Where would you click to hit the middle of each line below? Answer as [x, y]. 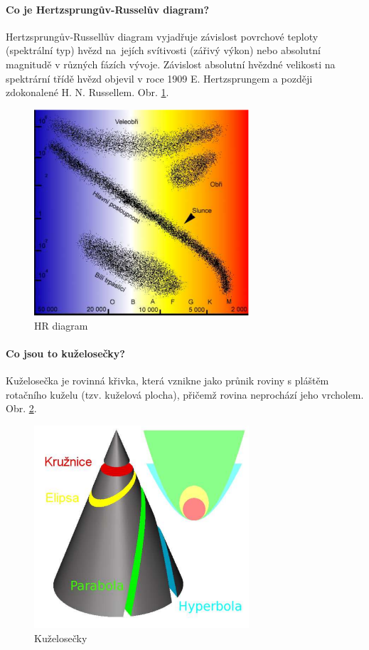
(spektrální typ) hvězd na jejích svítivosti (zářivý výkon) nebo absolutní [164, 50]
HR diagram [61, 325]
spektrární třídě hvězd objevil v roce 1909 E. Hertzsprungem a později [159, 78]
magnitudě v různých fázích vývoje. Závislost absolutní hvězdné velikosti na [171, 64]
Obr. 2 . [21, 408]
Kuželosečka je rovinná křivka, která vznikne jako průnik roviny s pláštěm [167, 381]
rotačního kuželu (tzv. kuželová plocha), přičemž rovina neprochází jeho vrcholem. [185, 394]
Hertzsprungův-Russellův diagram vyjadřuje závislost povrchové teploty [162, 36]
